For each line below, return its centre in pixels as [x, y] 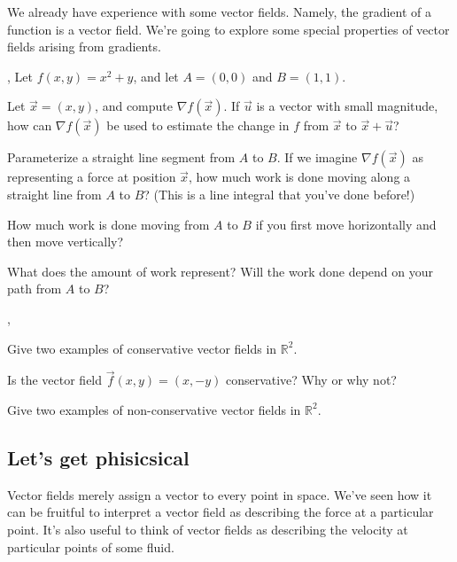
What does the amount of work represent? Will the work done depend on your [221, 271]
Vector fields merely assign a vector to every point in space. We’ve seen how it [220, 494]
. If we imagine [317, 157]
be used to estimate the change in [198, 125]
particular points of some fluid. [91, 546]
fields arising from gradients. [84, 47]
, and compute [134, 106]
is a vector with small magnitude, [347, 106]
